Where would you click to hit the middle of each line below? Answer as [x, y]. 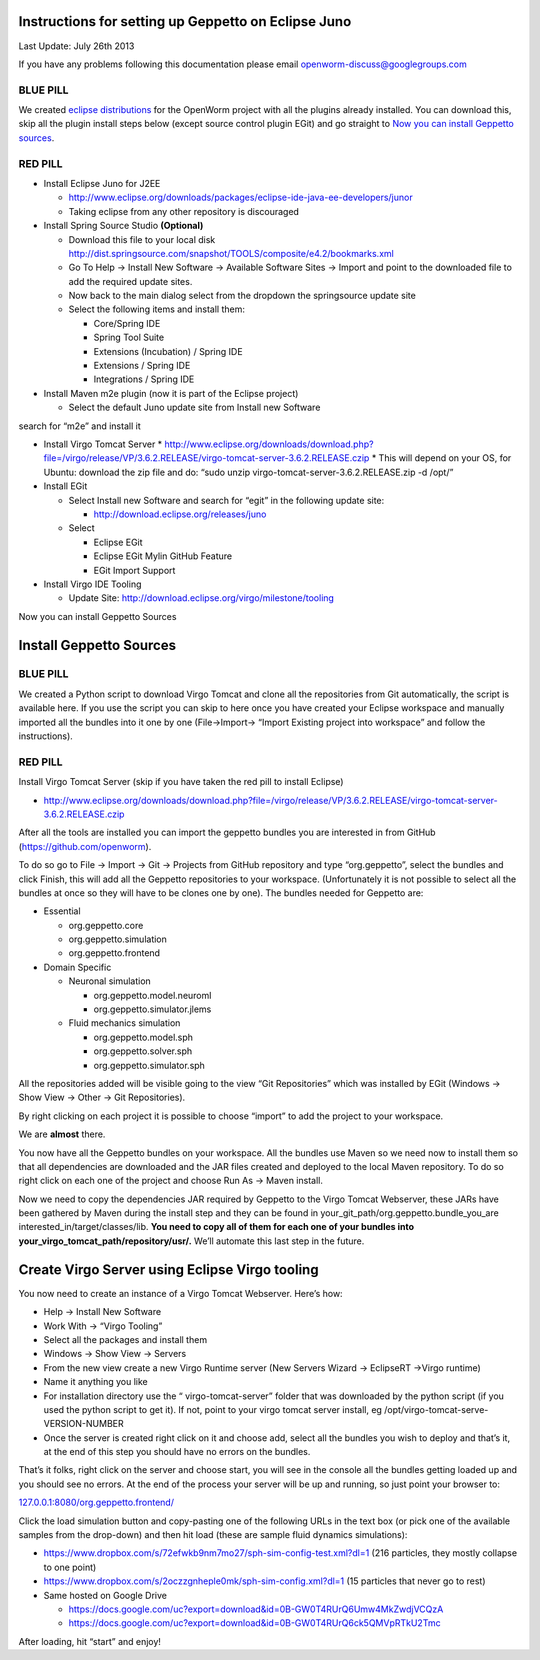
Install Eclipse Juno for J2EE [102, 183]
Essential [62, 911]
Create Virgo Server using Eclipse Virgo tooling [168, 1269]
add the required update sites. [130, 281]
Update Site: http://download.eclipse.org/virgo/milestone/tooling [201, 598]
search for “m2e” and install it [79, 426]
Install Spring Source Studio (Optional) [123, 226]
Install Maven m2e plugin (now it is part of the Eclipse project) [171, 393]
